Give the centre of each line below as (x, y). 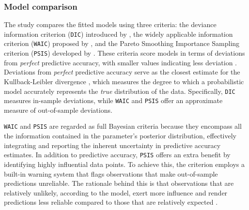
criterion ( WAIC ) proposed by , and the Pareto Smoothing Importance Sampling (122, 43)
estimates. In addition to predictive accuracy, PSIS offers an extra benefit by (117, 155)
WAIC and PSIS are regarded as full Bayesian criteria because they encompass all (123, 126)
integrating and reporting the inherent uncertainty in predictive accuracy (112, 145)
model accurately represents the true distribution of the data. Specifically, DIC (120, 91)
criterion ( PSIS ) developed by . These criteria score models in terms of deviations (124, 53)
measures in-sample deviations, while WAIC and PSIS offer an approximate (113, 100)
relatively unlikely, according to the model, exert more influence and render (116, 192)
